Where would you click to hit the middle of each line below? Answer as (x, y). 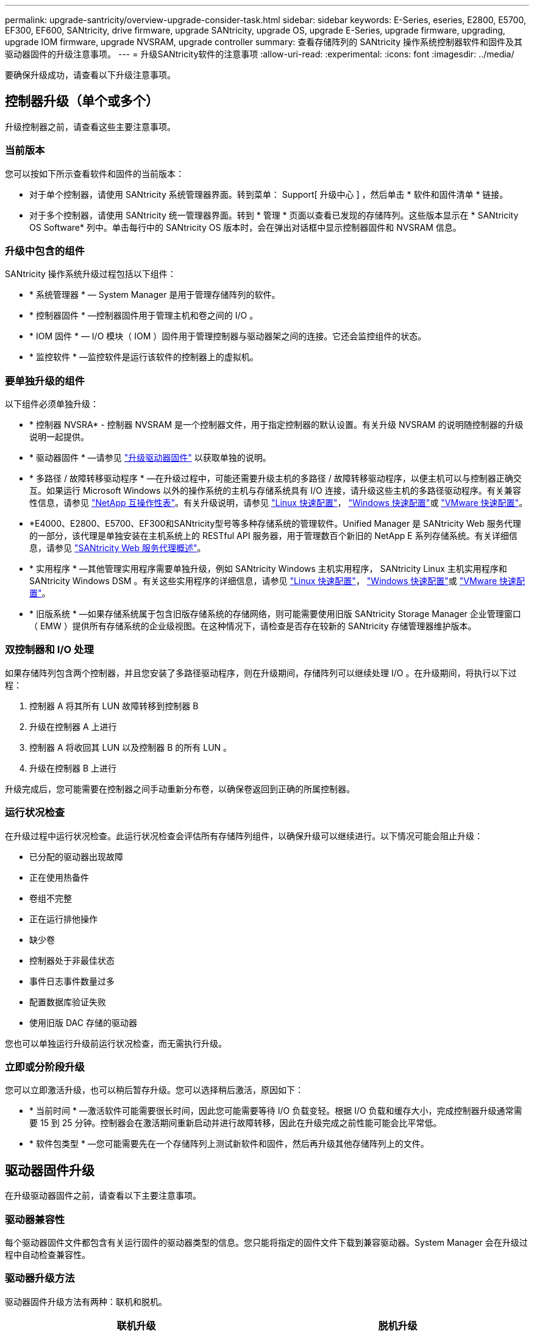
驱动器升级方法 (40, 1278)
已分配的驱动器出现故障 (76, 856)
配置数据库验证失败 (68, 1002)
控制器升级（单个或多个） (82, 101)
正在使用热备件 (59, 877)
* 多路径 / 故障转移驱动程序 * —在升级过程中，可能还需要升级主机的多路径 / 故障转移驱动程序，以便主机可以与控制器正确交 (276, 479)
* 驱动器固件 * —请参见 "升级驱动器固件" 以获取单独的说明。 (150, 458)
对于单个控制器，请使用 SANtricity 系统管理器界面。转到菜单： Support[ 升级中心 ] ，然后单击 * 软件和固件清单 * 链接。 (269, 194)
